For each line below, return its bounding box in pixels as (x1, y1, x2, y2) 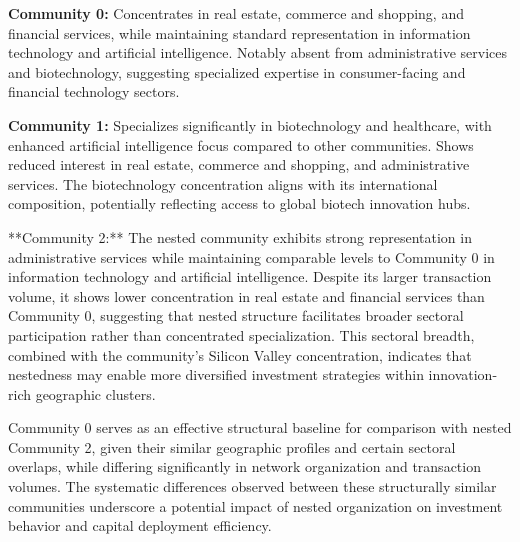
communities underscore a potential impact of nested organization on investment (8, 495, 503, 516)
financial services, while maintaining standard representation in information (8, 22, 471, 43)
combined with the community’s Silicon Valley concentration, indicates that (8, 344, 472, 365)
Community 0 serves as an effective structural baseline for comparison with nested (8, 417, 512, 438)
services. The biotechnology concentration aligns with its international (8, 173, 438, 194)
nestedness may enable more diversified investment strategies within (8, 364, 424, 385)
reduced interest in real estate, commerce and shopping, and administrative (8, 154, 470, 175)
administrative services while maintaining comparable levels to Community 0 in (8, 246, 495, 267)
